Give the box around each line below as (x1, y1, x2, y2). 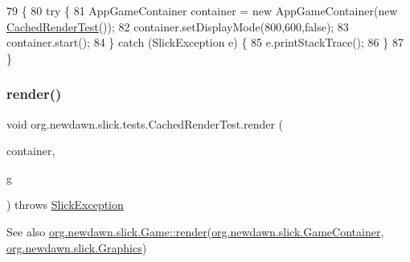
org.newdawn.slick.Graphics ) (6, 239, 147, 256)
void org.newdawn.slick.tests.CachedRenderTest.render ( (6, 115, 284, 132)
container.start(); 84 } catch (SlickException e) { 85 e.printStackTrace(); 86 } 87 (6, 34, 404, 51)
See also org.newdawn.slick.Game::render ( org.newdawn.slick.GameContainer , (6, 223, 384, 239)
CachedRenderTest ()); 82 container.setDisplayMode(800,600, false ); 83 (6, 18, 349, 35)
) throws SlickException (6, 196, 124, 213)
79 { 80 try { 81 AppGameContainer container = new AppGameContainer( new (6, 2, 398, 18)
